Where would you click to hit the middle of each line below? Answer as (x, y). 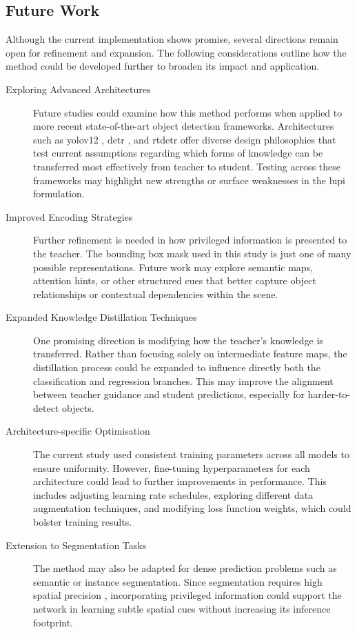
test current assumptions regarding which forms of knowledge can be (178, 153)
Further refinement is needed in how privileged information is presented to (190, 240)
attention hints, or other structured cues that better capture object (175, 280)
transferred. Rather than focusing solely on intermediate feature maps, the (190, 354)
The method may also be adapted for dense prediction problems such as (185, 568)
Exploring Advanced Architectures (78, 89)
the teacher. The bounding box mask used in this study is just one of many (192, 253)
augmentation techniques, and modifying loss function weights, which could (192, 508)
